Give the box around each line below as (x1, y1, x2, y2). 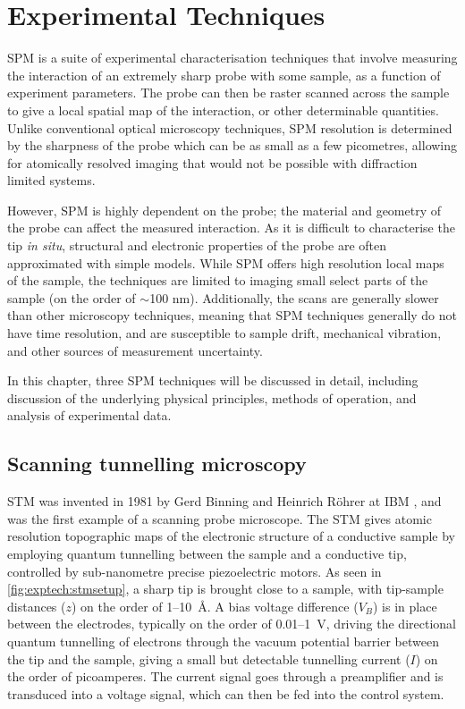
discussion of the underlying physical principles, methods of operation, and (7, 388, 417, 407)
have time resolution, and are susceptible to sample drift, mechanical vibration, (7, 324, 442, 342)
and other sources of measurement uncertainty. (7, 341, 263, 359)
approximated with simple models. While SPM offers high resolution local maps (7, 253, 444, 272)
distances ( (7, 596, 66, 615)
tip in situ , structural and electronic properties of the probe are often (7, 236, 387, 255)
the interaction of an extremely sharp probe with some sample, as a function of (7, 65, 441, 84)
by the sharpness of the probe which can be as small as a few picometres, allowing (7, 136, 458, 155)
